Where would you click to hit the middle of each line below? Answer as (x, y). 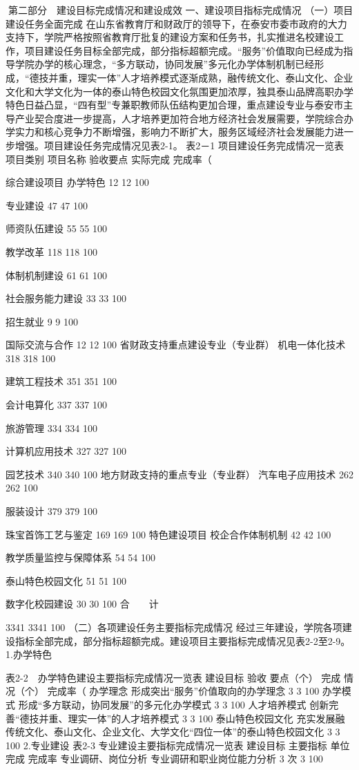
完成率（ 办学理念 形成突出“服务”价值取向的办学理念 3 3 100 (183, 691)
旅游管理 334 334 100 (51, 428)
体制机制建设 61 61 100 (56, 275)
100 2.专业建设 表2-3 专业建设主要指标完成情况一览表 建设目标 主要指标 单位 (178, 745)
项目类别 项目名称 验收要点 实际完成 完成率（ (109, 159)
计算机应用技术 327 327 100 (66, 451)
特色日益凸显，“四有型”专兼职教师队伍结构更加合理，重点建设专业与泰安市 (175, 105)
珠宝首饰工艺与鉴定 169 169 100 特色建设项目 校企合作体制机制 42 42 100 (168, 534)
